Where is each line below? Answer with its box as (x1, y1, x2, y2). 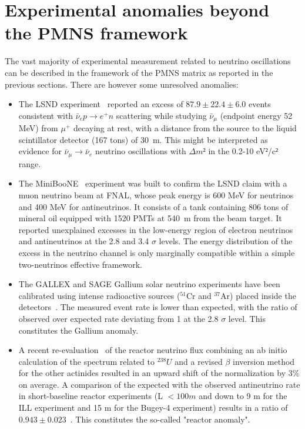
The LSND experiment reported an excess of (18, 98, 183, 110)
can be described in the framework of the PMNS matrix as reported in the (5, 66, 273, 78)
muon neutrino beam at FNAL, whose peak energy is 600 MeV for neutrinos (18, 188, 294, 201)
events (248, 98, 271, 110)
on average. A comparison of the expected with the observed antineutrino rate (18, 378, 300, 390)
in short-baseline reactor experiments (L (18, 390, 163, 402)
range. (18, 157, 41, 169)
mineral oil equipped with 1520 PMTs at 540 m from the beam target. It (18, 212, 282, 224)
